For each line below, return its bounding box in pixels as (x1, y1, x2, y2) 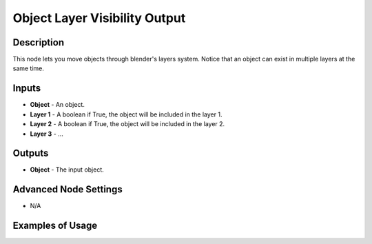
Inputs (12, 83, 41, 94)
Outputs (12, 148, 49, 159)
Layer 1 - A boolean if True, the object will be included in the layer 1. (30, 110, 223, 119)
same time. (12, 64, 45, 72)
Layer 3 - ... (30, 130, 63, 138)
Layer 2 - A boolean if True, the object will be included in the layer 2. (30, 120, 225, 128)
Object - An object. (30, 101, 85, 109)
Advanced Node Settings (12, 183, 123, 196)
